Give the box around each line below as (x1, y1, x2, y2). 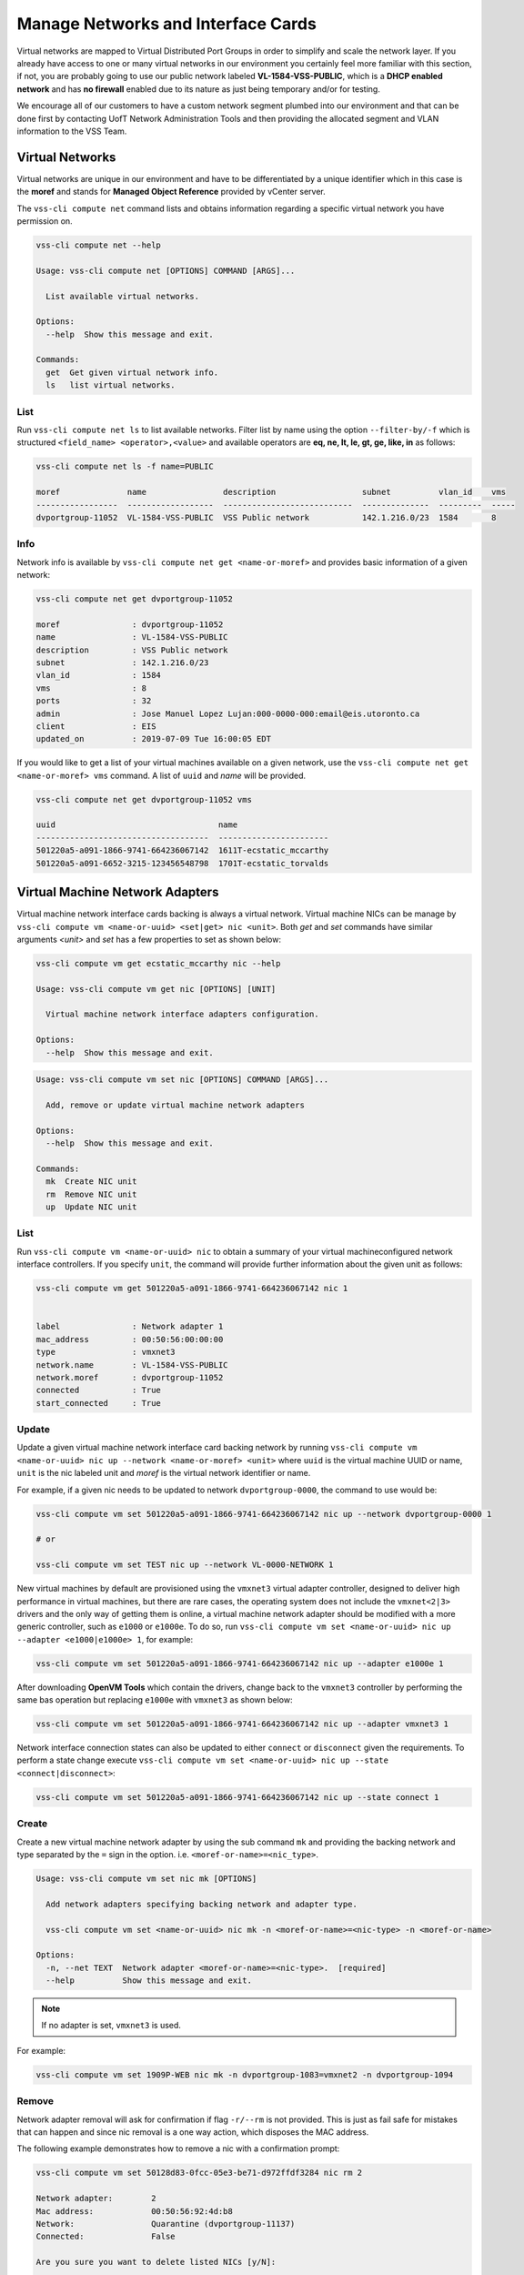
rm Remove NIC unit (45, 1188, 137, 1199)
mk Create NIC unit (45, 1177, 137, 1187)
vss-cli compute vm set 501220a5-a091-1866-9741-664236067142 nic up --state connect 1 (35, 1792, 439, 1802)
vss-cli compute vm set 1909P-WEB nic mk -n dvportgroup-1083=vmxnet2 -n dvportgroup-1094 (35, 2069, 454, 2079)
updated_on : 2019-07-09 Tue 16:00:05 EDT (35, 733, 272, 744)
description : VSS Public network (35, 644, 228, 655)
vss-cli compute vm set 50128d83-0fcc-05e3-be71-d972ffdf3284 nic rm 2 (35, 2168, 363, 2179)
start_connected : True (35, 1398, 161, 1408)
